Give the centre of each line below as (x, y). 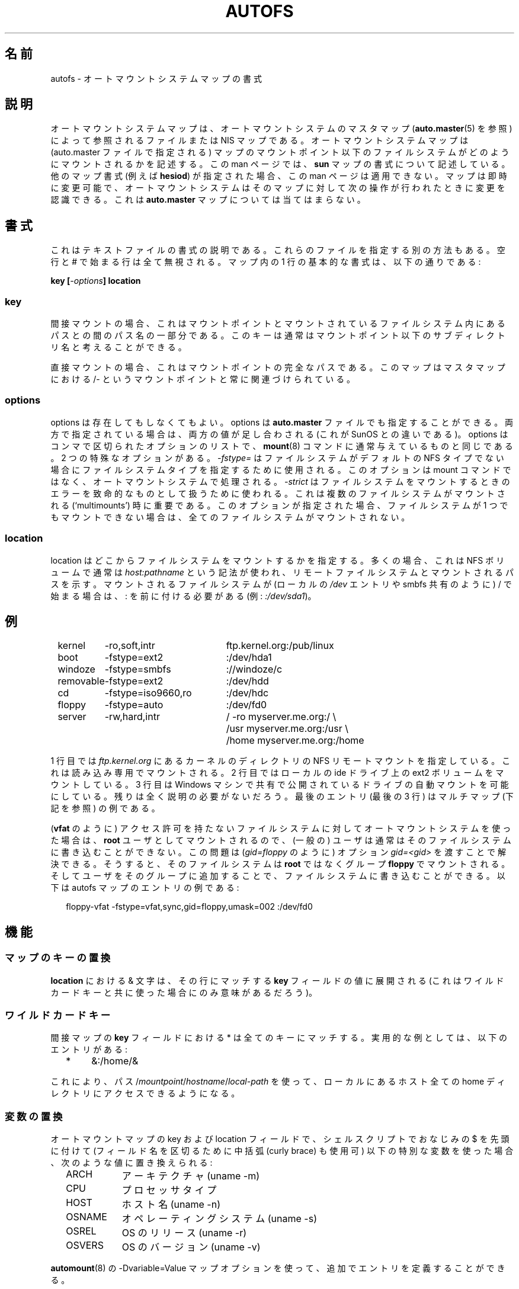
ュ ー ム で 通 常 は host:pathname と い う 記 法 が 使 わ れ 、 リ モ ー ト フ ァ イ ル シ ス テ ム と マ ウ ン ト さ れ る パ (282, 572)
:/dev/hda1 (249, 658)
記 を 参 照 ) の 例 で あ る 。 (105, 808)
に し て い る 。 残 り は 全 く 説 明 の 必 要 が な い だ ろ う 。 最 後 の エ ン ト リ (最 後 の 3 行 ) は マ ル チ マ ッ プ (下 (282, 797)
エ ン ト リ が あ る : (89, 1050)
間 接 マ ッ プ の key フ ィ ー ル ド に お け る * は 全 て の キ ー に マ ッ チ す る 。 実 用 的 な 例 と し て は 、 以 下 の (279, 1038)
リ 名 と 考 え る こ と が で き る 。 (118, 347)
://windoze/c (254, 669)
